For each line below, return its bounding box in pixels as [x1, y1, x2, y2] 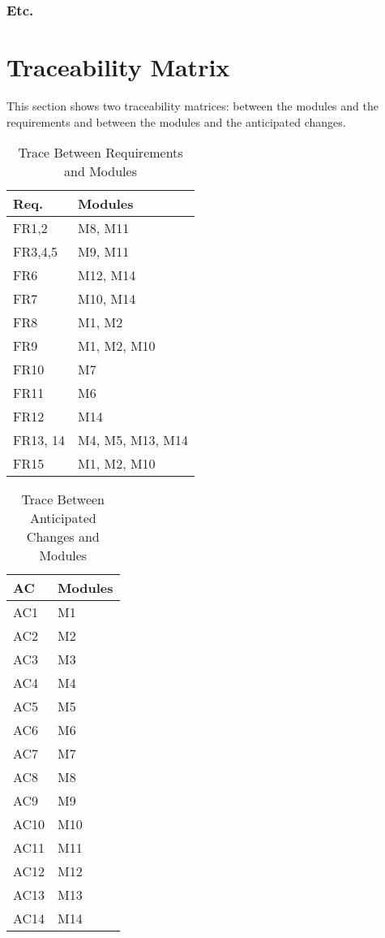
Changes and [26, 527, 100, 547]
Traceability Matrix [6, 50, 230, 84]
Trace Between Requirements [18, 143, 183, 162]
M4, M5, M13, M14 [78, 430, 189, 450]
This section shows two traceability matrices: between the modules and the [6, 97, 379, 114]
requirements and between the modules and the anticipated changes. [6, 113, 346, 130]
